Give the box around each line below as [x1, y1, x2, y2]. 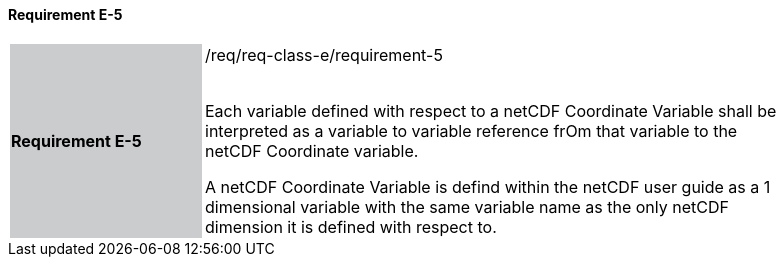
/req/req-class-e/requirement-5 [205, 44, 443, 65]
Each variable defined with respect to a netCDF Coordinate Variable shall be [205, 100, 777, 121]
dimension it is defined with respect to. [205, 216, 497, 237]
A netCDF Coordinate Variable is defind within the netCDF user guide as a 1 [205, 176, 771, 197]
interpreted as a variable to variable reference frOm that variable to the [205, 120, 738, 141]
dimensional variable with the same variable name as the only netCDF [205, 196, 729, 217]
